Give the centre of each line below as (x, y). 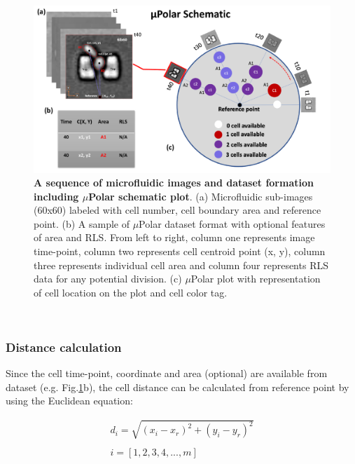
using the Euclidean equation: (69, 401)
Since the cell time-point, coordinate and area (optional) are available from (167, 373)
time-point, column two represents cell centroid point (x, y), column (180, 251)
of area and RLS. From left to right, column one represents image (174, 237)
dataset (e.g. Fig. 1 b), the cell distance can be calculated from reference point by (177, 387)
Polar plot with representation (256, 279)
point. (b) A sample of (82, 223)
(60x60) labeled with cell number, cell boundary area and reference (177, 210)
